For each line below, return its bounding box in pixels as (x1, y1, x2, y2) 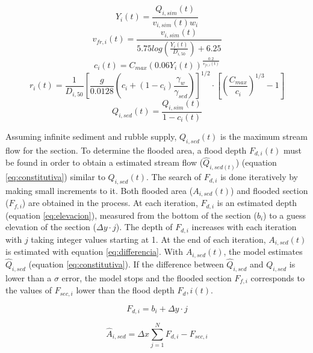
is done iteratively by (220, 170, 298, 183)
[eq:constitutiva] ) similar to (5, 170, 105, 183)
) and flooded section (231, 184, 308, 196)
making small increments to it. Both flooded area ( (5, 184, 193, 196)
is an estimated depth (217, 196, 297, 209)
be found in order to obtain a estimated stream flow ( (5, 156, 203, 169)
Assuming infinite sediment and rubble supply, (5, 130, 177, 142)
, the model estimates (223, 245, 303, 258)
